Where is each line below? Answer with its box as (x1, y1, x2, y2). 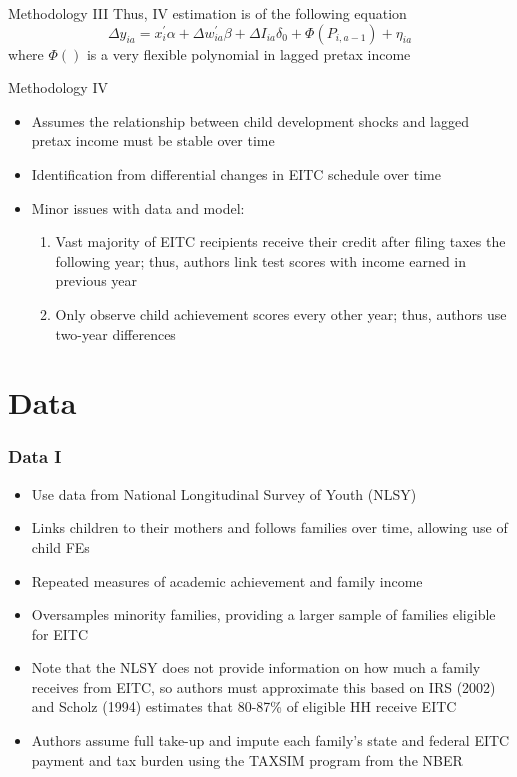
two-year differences (55, 323, 176, 344)
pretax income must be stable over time (31, 130, 275, 151)
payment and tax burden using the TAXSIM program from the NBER (31, 749, 463, 770)
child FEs (31, 536, 90, 557)
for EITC (31, 623, 89, 644)
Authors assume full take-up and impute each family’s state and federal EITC (31, 730, 510, 751)
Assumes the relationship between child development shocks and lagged (31, 110, 469, 131)
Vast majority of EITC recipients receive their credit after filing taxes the (55, 231, 506, 252)
